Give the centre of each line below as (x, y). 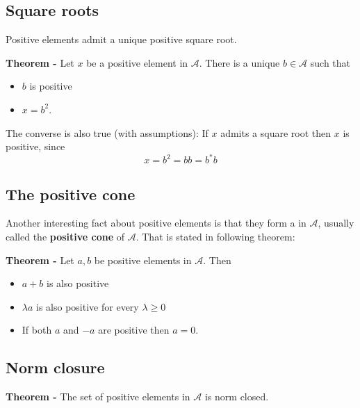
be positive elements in (143, 260)
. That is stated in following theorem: (215, 237)
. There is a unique (239, 62)
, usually (336, 223)
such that (330, 62)
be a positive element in (137, 62)
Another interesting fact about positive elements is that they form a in (156, 223)
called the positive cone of (65, 237)
